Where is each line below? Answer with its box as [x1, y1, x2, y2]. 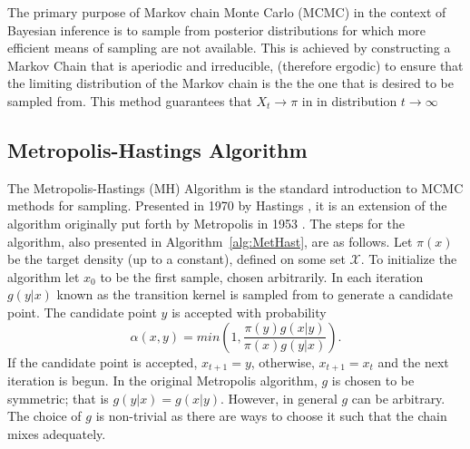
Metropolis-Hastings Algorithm [7, 135, 308, 163]
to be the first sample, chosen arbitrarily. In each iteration [100, 267, 424, 286]
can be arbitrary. [351, 388, 446, 407]
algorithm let [7, 267, 80, 286]
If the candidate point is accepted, [7, 352, 198, 371]
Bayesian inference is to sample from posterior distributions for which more [7, 20, 426, 39]
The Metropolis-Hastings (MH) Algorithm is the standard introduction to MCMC [7, 178, 464, 197]
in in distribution [301, 91, 397, 110]
